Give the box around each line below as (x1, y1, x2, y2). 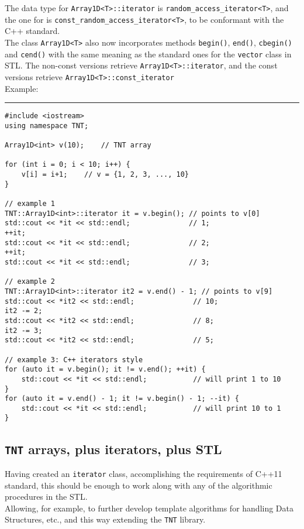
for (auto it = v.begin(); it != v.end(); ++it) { (5, 365, 206, 374)
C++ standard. (5, 25, 60, 37)
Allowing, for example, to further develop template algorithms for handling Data (5, 501, 294, 514)
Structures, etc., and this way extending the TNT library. (5, 513, 206, 525)
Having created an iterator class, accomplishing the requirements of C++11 (5, 467, 282, 479)
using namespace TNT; (5, 121, 89, 130)
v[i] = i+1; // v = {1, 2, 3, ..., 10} (21, 170, 189, 179)
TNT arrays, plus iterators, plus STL (5, 439, 222, 458)
